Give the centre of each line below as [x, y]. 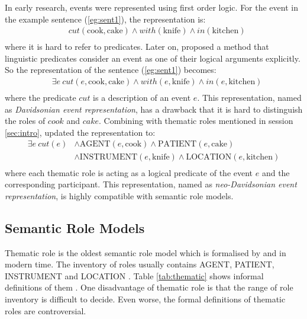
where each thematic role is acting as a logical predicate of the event [129, 172]
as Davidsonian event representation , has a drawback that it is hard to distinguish [154, 109]
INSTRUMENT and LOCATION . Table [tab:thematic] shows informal [134, 275]
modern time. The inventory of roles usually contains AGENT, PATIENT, [140, 264]
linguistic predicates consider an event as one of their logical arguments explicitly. [153, 58]
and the [276, 172]
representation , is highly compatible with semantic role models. [119, 195]
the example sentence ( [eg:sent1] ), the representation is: [105, 19]
